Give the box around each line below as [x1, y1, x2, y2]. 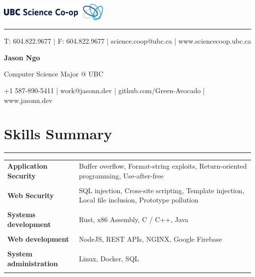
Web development [7, 234, 69, 244]
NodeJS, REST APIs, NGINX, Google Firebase [78, 234, 222, 244]
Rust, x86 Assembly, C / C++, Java [78, 214, 188, 225]
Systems [7, 209, 36, 220]
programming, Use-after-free [78, 170, 164, 180]
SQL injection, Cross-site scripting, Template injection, [78, 185, 244, 195]
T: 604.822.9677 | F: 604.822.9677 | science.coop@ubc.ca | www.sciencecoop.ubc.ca [4, 36, 251, 46]
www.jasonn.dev [4, 95, 52, 105]
